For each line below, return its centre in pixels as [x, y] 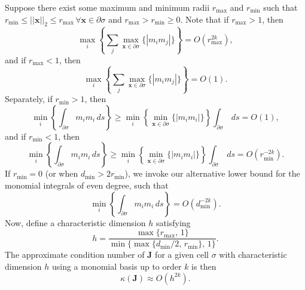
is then [204, 266]
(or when [62, 173]
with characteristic [253, 254]
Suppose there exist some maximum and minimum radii [107, 7]
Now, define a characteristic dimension [75, 222]
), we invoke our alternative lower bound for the [212, 173]
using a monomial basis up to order [117, 266]
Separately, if [29, 99]
